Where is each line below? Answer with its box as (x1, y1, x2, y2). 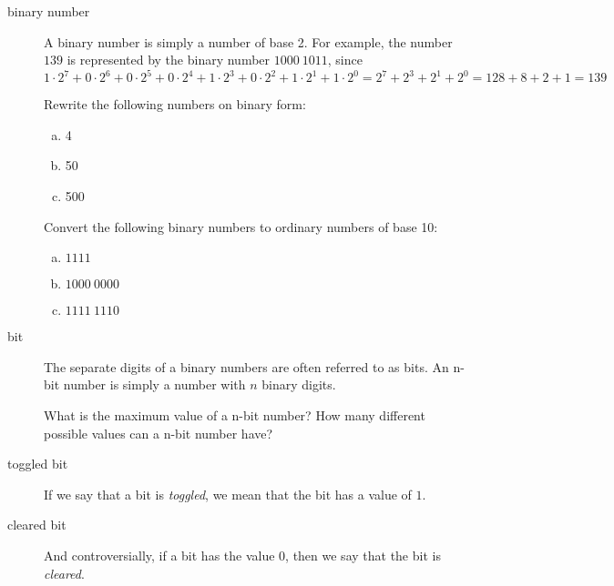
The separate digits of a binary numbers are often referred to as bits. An (44, 357, 449, 376)
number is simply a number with (63, 375, 246, 394)
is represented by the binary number (67, 50, 271, 69)
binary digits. (261, 375, 336, 394)
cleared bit (7, 515, 67, 534)
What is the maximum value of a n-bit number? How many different (44, 406, 425, 425)
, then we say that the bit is (285, 546, 441, 564)
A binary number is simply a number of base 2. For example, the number (44, 32, 453, 51)
